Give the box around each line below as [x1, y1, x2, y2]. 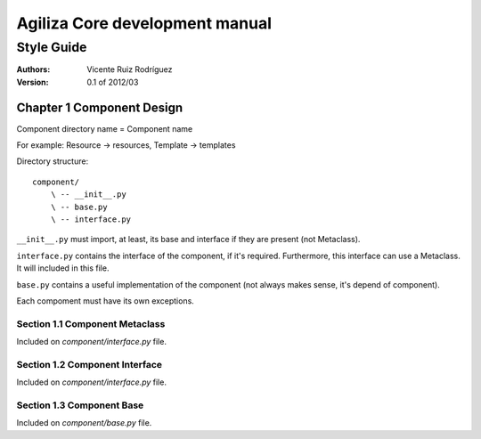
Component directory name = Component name [16, 123, 193, 134]
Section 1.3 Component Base [16, 399, 144, 411]
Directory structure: [16, 156, 89, 167]
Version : [16, 77, 49, 87]
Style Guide [16, 39, 87, 55]
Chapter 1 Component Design [16, 100, 183, 115]
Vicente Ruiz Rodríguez [86, 64, 173, 75]
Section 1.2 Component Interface [16, 358, 163, 370]
